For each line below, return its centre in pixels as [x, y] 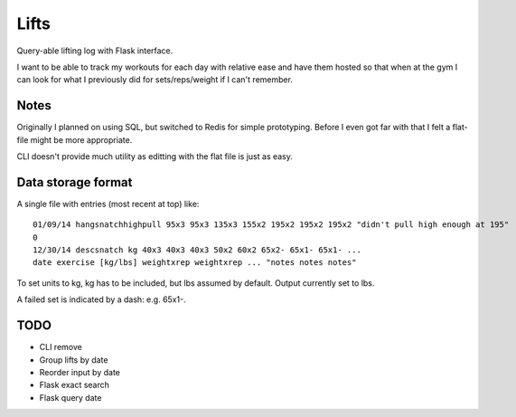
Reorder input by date [80, 372]
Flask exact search [75, 385]
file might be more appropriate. [75, 139]
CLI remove [61, 347]
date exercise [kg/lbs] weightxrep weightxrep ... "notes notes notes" [195, 263]
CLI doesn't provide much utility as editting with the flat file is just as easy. [155, 156]
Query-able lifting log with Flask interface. [95, 51]
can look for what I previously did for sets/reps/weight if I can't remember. [155, 80]
